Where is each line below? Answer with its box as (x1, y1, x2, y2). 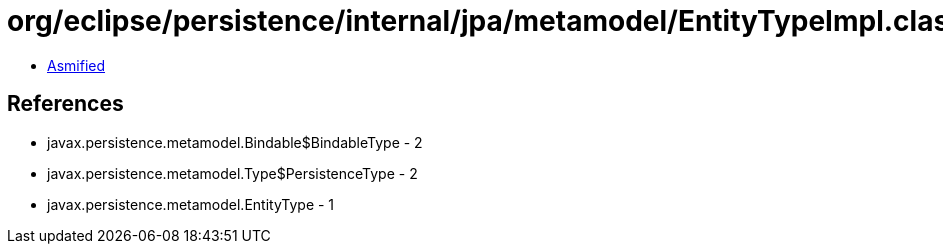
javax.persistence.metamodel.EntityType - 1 (47, 195, 335, 213)
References (7, 91, 124, 117)
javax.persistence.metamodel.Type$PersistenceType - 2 (47, 164, 418, 182)
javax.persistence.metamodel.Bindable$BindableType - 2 (47, 133, 423, 151)
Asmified (47, 56, 106, 74)
